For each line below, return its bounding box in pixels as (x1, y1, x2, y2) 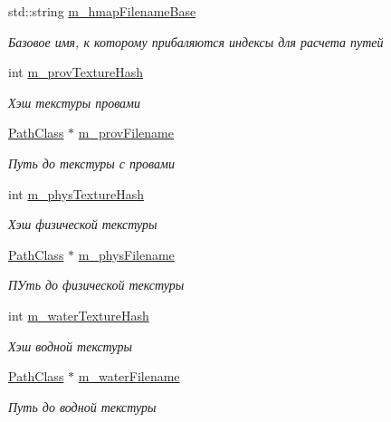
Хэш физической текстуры (8, 215, 157, 234)
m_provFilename (78, 123, 174, 142)
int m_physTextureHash (8, 184, 144, 203)
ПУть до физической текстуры (8, 275, 185, 294)
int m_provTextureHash (8, 62, 144, 82)
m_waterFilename (78, 367, 180, 386)
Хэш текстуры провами (8, 92, 141, 111)
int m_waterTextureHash (8, 305, 149, 324)
